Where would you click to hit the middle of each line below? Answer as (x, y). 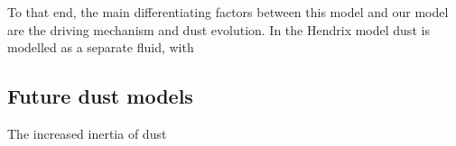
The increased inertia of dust (87, 133)
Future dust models (100, 96)
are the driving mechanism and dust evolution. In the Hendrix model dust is (219, 29)
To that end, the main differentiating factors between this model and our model (228, 12)
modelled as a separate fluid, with (101, 47)
